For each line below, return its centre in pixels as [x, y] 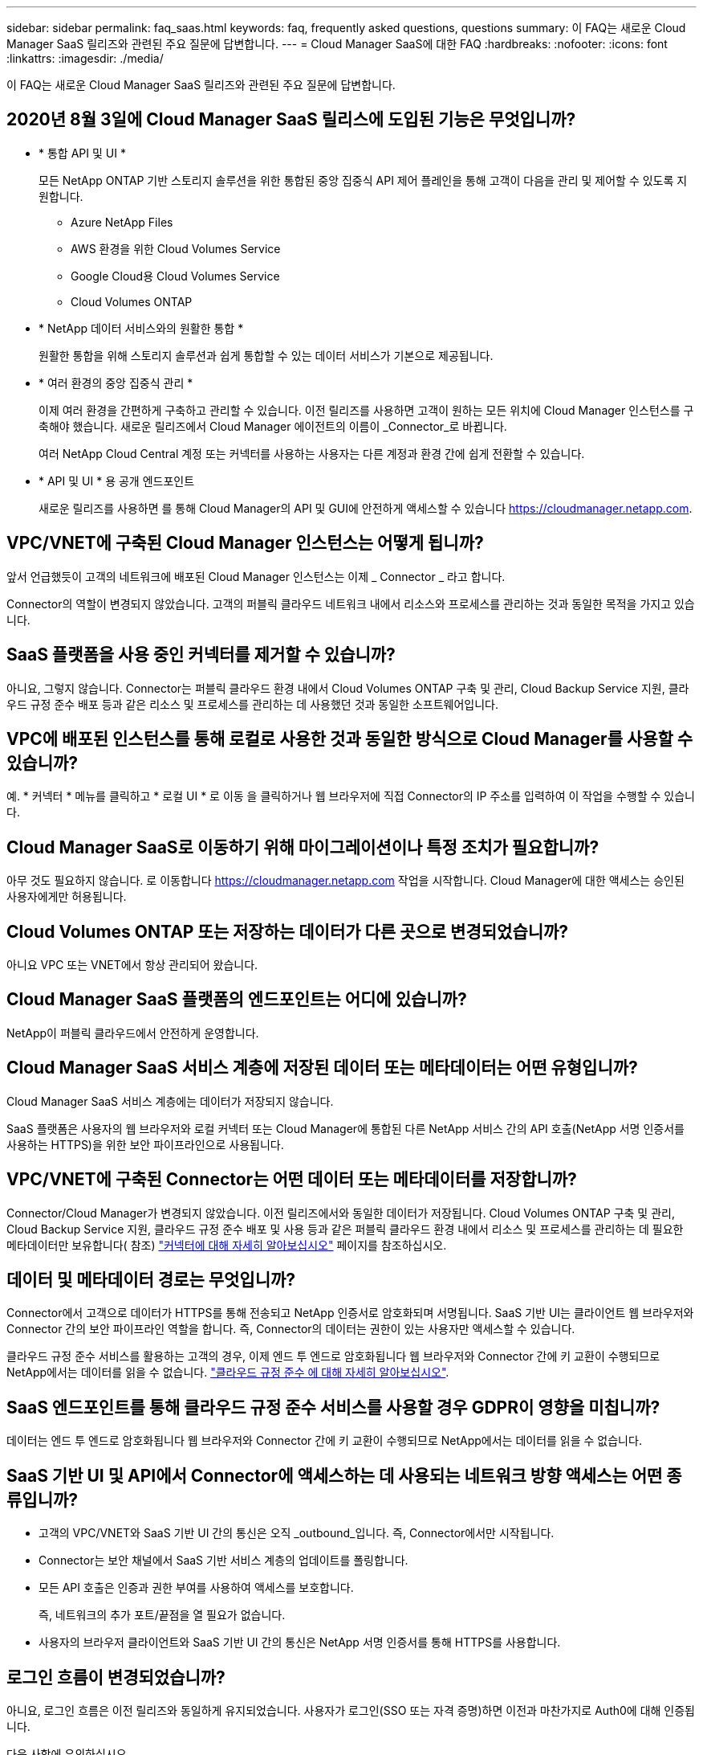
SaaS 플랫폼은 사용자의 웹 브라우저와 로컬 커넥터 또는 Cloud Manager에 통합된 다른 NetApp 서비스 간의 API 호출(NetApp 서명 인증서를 [345, 1128]
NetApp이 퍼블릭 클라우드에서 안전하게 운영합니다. [133, 1033]
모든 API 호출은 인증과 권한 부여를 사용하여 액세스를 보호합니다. [196, 1588]
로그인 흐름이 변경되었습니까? [116, 1677]
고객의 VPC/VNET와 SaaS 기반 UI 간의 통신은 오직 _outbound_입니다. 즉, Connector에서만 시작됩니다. [297, 1533]
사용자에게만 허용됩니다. [67, 897]
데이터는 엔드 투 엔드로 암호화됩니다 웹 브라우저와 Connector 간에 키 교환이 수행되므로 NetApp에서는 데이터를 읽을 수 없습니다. [324, 1441]
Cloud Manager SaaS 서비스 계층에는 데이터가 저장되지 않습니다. [170, 1101]
